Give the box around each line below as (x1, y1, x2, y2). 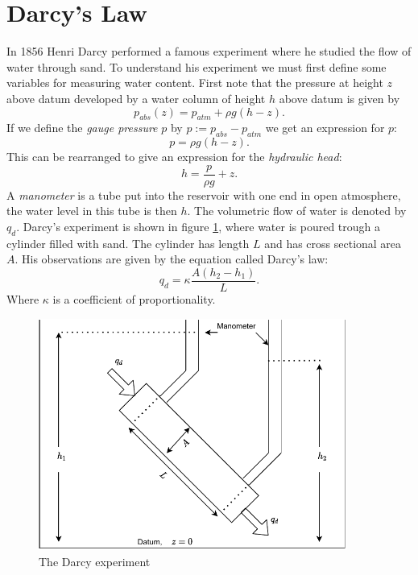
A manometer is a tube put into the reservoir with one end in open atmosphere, (6, 186, 401, 203)
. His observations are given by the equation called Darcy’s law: (14, 250, 329, 267)
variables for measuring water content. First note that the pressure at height (6, 74, 383, 91)
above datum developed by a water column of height (6, 89, 266, 106)
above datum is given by (279, 89, 400, 106)
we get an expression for (265, 119, 385, 136)
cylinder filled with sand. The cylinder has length (6, 234, 250, 251)
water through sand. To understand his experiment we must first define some (6, 58, 387, 75)
